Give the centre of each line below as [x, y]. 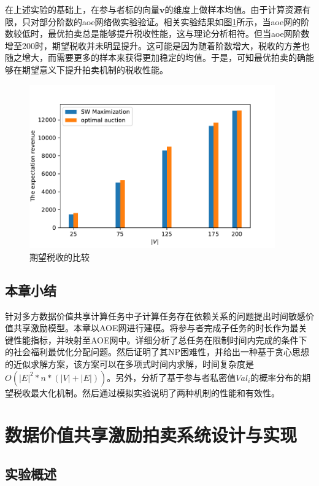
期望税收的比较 [60, 257]
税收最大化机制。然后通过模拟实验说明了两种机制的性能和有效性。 [146, 392]
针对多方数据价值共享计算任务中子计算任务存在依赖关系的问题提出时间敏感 [155, 316]
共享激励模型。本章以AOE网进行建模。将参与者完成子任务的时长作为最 [156, 328]
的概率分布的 [276, 377]
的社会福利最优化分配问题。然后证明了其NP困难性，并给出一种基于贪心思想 [157, 352]
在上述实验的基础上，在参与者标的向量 [82, 9]
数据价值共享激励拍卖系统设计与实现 [151, 435]
